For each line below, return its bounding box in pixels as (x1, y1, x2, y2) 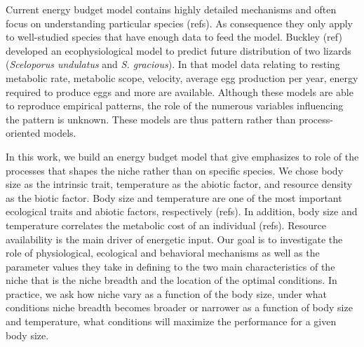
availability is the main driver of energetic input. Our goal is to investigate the (6, 231, 343, 246)
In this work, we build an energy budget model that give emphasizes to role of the (6, 149, 359, 163)
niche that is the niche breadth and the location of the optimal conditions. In (6, 273, 337, 287)
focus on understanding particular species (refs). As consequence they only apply (6, 15, 353, 30)
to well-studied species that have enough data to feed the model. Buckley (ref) (6, 29, 342, 44)
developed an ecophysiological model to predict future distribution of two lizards (6, 43, 351, 57)
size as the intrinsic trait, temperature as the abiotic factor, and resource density (6, 177, 353, 191)
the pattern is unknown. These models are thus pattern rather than (6, 111, 296, 126)
